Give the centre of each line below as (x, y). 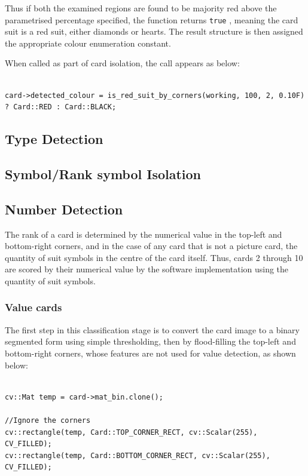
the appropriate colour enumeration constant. (88, 43)
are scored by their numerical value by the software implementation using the (147, 269)
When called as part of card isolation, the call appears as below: (122, 63)
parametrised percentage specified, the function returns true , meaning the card (152, 19)
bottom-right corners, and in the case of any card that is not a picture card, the (151, 246)
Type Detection (54, 139)
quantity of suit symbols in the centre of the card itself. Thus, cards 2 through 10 (154, 257)
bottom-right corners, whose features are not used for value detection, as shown (150, 353)
